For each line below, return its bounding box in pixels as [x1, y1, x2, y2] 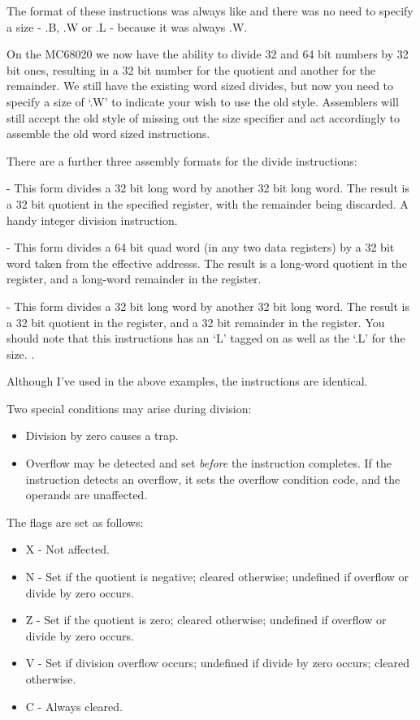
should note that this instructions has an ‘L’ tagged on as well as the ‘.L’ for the [6, 330, 405, 347]
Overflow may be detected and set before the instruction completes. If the [25, 455, 392, 472]
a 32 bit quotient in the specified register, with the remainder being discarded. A [6, 195, 409, 212]
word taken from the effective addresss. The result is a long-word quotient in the [6, 254, 407, 271]
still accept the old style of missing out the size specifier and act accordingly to [6, 109, 400, 126]
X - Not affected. [25, 541, 110, 558]
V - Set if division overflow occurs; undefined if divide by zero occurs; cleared [25, 654, 409, 671]
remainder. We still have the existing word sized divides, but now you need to [6, 77, 394, 94]
